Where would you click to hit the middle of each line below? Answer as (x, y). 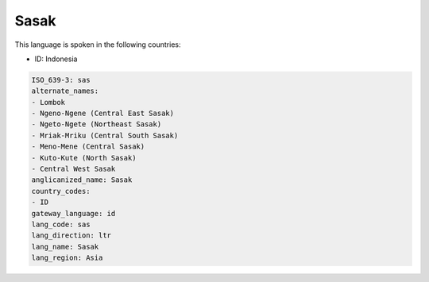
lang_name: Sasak (65, 247)
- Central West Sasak (73, 169)
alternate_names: (65, 91)
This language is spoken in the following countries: (98, 44)
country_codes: (61, 191)
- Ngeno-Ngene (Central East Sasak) (103, 114)
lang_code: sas (61, 224)
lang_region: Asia (67, 258)
